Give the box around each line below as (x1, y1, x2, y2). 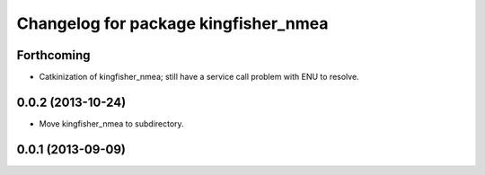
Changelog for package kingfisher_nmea (16, 13, 329, 33)
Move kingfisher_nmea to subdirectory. (39, 118, 184, 129)
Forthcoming (16, 48, 91, 63)
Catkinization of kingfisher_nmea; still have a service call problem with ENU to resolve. (39, 72, 359, 83)
